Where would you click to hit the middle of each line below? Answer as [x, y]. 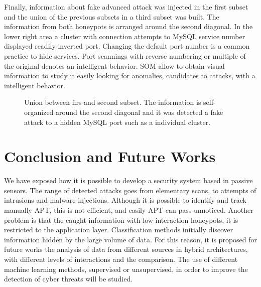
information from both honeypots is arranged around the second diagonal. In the [128, 26]
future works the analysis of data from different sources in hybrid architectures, [126, 249]
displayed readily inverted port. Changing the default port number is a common [127, 46]
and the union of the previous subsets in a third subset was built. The [112, 16]
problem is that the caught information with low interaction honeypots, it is [121, 220]
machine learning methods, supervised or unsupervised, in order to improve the [126, 269]
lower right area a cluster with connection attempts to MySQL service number [125, 36]
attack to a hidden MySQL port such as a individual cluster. [117, 122]
